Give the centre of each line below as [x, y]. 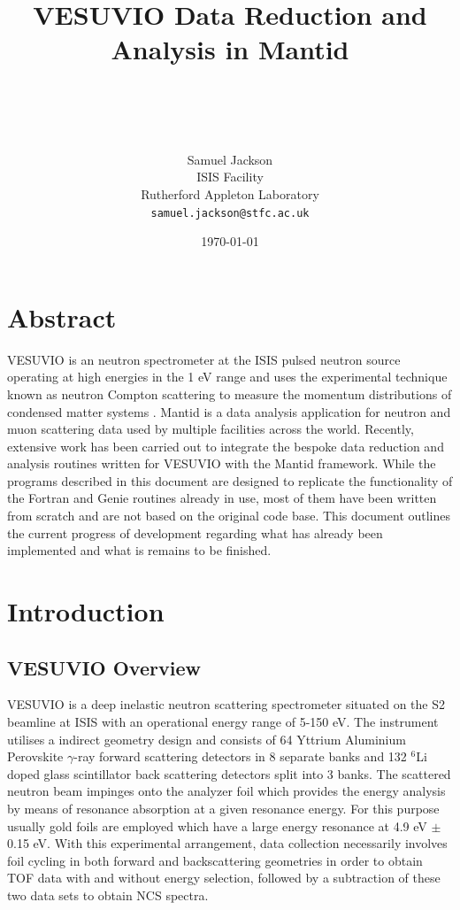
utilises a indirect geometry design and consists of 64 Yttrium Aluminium [207, 739]
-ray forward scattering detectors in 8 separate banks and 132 [240, 756]
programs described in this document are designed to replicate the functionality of [230, 480]
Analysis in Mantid [230, 49]
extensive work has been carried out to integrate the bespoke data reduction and [226, 446]
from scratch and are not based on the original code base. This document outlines [229, 516]
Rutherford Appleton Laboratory [230, 193]
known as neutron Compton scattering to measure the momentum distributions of [230, 393]
